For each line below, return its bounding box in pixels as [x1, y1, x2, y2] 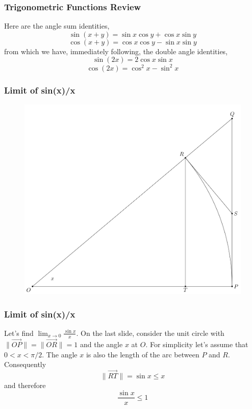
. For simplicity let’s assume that [145, 338, 248, 349]
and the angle [80, 338, 123, 349]
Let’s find [4, 327, 34, 338]
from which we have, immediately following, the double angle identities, [4, 46, 228, 56]
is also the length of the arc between [86, 349, 199, 359]
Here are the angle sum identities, [4, 20, 110, 31]
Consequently [4, 359, 46, 370]
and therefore [4, 379, 46, 390]
